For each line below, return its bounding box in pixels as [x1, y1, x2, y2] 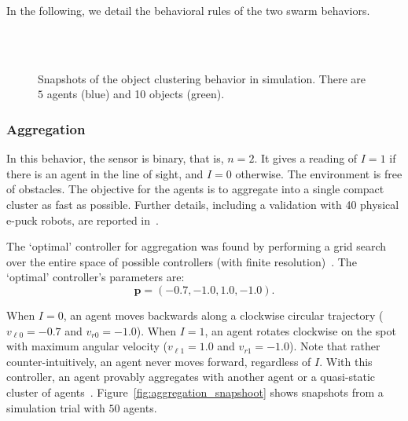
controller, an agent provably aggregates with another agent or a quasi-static [6, 368, 376, 385]
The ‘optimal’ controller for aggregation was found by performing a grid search [6, 238, 387, 254]
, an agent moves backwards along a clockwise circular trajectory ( [63, 306, 384, 323]
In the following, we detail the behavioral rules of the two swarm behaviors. [6, 2, 370, 18]
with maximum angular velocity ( [6, 338, 167, 354]
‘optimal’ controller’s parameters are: [6, 269, 185, 285]
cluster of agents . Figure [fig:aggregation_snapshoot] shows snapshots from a [6, 383, 384, 400]
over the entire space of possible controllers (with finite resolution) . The [6, 253, 357, 269]
